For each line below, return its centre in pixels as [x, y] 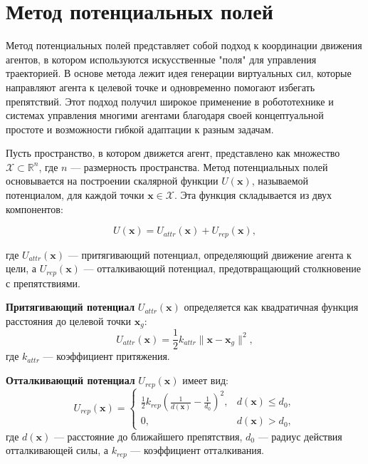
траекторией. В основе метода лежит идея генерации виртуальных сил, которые [179, 73]
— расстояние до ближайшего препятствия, [148, 436]
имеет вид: [205, 380]
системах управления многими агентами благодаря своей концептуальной [165, 115]
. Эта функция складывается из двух [253, 195]
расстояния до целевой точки [69, 320]
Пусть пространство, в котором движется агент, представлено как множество [173, 153]
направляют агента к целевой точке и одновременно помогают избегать [161, 87]
